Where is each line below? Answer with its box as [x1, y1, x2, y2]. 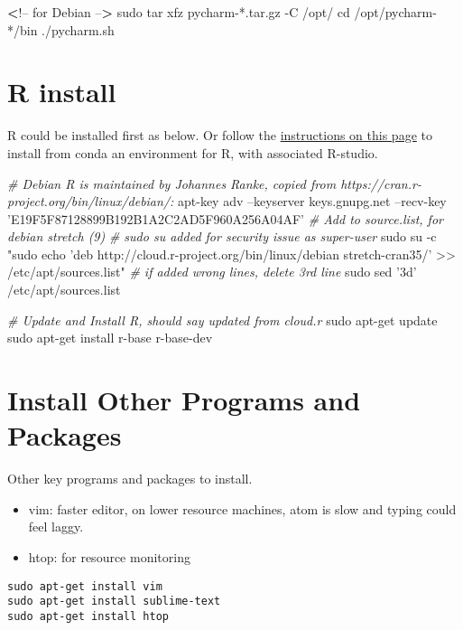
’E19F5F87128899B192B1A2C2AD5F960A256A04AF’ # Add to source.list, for [7, 209, 443, 228]
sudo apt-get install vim [7, 579, 162, 593]
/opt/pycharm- [354, 3, 437, 21]
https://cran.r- [340, 174, 421, 193]
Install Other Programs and [7, 381, 361, 418]
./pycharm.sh [42, 20, 115, 39]
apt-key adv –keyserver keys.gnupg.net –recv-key [178, 192, 447, 211]
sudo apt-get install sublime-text [7, 595, 221, 608]
